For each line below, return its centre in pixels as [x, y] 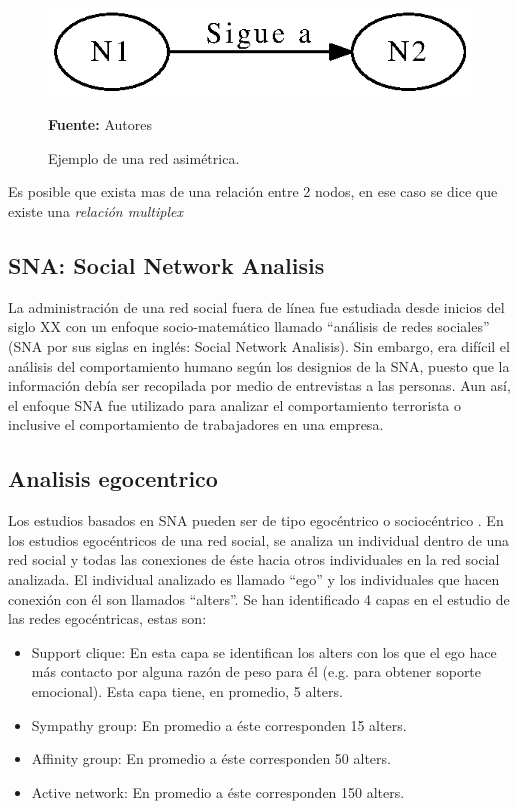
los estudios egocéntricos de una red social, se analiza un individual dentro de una [259, 539]
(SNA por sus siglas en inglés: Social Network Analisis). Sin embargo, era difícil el [259, 346]
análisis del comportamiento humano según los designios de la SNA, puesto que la [259, 365]
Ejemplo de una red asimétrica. [144, 157]
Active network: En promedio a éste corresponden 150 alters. [218, 791]
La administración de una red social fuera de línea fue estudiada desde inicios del [256, 306]
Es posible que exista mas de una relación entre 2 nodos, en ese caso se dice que [253, 191]
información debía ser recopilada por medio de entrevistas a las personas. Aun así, [259, 385]
